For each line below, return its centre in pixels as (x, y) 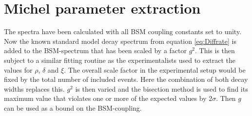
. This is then (215, 50)
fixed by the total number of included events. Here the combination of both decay (126, 79)
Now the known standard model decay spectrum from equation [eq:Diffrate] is (120, 41)
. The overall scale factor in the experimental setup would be (155, 69)
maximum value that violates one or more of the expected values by (105, 98)
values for (18, 69)
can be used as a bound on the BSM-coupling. (73, 107)
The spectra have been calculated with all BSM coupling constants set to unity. (123, 31)
